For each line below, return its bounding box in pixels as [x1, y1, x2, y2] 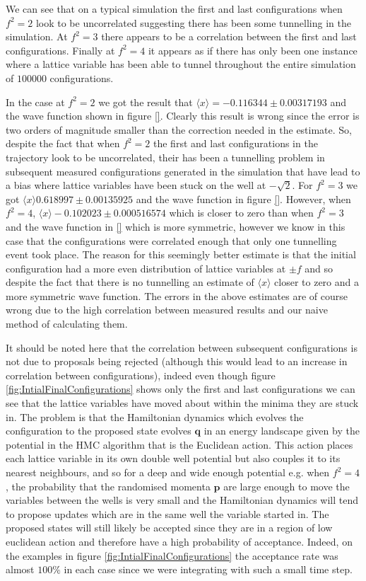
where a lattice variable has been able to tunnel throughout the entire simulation [6, 57, 356, 71]
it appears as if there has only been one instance [148, 42, 358, 57]
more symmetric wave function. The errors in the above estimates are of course [6, 288, 348, 303]
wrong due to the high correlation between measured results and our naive [6, 302, 328, 317]
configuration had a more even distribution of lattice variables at [6, 260, 286, 275]
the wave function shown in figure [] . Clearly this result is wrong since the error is [6, 108, 360, 123]
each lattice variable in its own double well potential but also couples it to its [6, 451, 341, 466]
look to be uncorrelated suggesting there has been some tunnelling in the [35, 15, 351, 30]
